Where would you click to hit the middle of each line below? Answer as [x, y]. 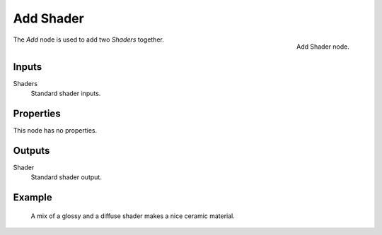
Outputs [31, 151]
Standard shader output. [66, 177]
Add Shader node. [323, 47]
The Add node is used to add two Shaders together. [88, 40]
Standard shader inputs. [66, 94]
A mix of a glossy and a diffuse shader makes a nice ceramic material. [133, 216]
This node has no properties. [55, 130]
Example [33, 198]
